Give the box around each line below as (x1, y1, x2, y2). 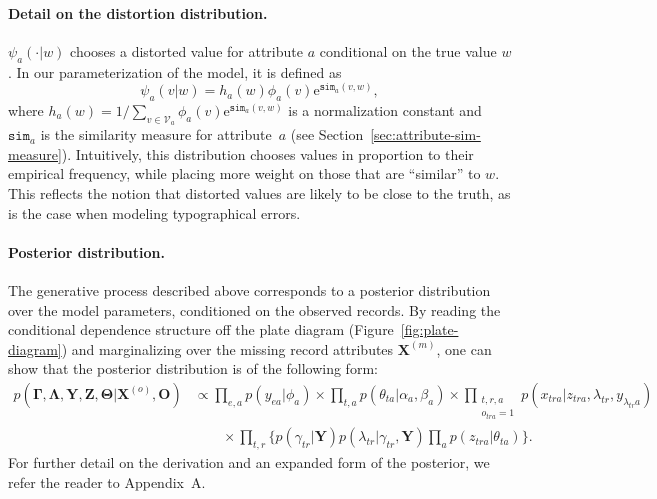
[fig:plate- (400, 319, 459, 340)
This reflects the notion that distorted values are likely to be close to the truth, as (8, 182, 511, 203)
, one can (436, 338, 492, 359)
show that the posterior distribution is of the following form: (8, 358, 378, 379)
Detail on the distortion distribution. (8, 2, 268, 23)
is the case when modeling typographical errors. (8, 202, 301, 223)
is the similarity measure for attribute (40, 124, 272, 145)
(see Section (290, 124, 364, 145)
